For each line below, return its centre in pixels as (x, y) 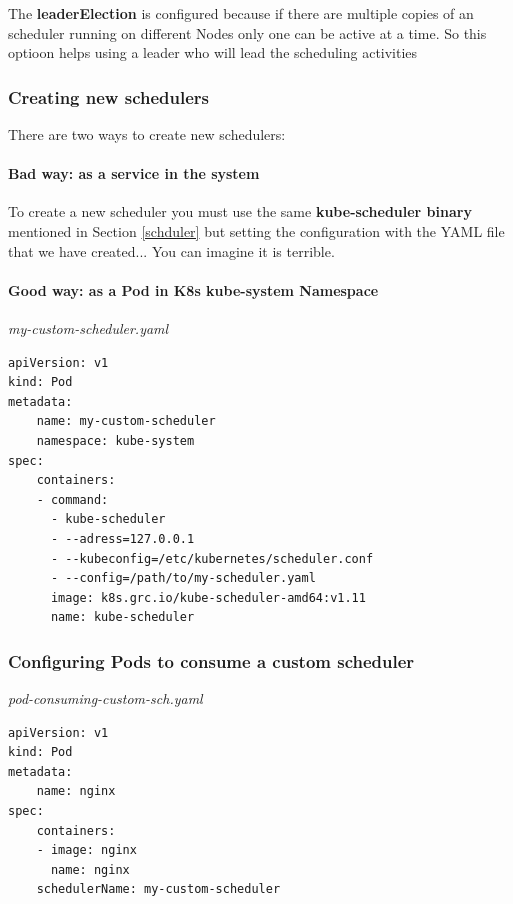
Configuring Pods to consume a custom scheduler (211, 660)
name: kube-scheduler (122, 617)
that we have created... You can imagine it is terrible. (171, 250)
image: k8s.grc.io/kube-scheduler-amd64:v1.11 (208, 597)
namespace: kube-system (115, 440)
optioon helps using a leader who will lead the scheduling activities (213, 52)
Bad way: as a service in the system (134, 173)
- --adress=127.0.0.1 (122, 538)
